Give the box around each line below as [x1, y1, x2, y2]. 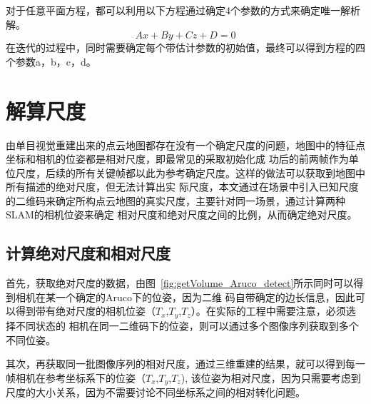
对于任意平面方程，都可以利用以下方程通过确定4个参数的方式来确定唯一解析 [6, 3, 360, 17]
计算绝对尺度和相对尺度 [6, 242, 171, 264]
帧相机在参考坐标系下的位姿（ [6, 370, 146, 385]
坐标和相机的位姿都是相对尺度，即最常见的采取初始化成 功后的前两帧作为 [6, 151, 349, 166]
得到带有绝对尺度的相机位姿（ [15, 303, 156, 318]
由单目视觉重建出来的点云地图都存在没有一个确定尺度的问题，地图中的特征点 [6, 137, 365, 152]
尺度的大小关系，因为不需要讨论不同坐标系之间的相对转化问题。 [6, 385, 305, 400]
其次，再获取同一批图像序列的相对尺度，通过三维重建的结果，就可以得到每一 [6, 356, 365, 371]
